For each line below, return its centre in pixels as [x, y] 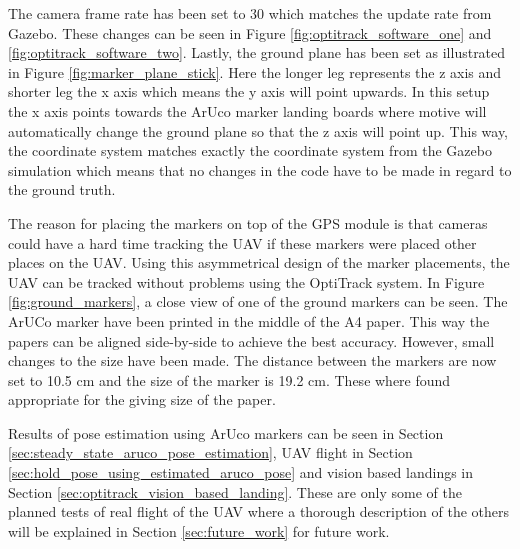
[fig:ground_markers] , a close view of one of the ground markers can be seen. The [258, 301]
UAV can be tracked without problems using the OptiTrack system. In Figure [246, 281]
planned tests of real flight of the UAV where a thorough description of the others [259, 511]
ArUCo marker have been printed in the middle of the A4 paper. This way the [249, 320]
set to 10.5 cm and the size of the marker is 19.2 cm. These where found [229, 379]
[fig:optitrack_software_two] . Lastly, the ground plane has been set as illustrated [257, 52]
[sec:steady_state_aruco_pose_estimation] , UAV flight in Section [210, 452]
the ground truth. [62, 189]
